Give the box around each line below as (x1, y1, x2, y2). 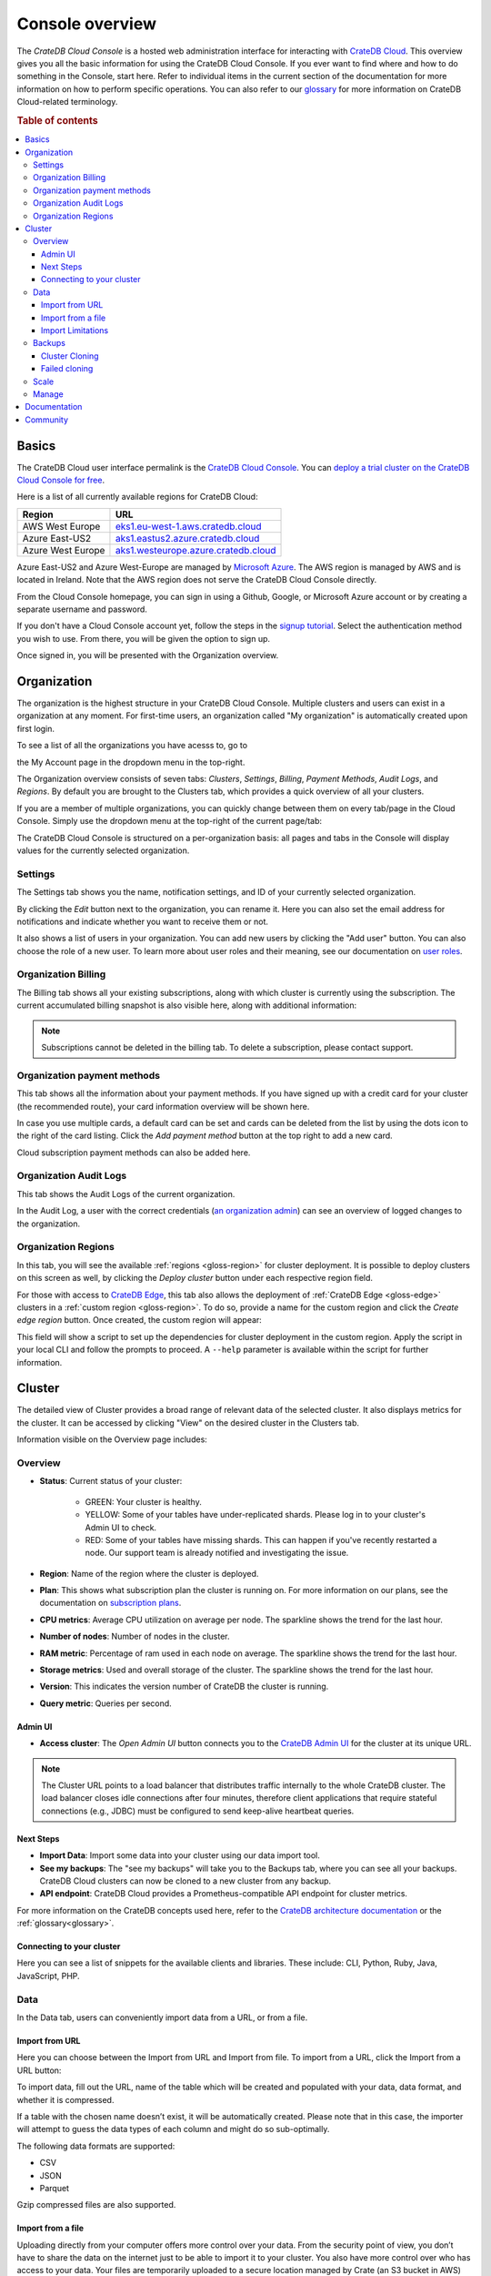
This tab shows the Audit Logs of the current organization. (16, 1188, 235, 1199)
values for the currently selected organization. (16, 845, 190, 856)
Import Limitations (41, 325, 109, 336)
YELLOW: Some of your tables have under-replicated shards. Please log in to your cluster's (85, 1509, 426, 1520)
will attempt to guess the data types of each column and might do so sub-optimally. (16, 2124, 330, 2135)
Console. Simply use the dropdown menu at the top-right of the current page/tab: (16, 816, 323, 827)
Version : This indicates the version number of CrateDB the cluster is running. (39, 1681, 329, 1692)
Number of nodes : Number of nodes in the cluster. (39, 1631, 231, 1642)
